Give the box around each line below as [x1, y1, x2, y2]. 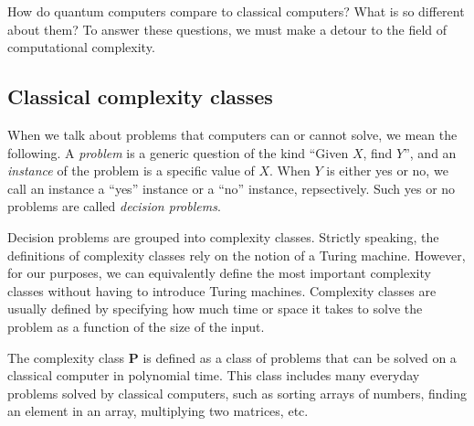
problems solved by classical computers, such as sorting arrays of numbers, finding [7, 383, 468, 402]
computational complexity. [7, 37, 155, 57]
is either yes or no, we [326, 161, 448, 180]
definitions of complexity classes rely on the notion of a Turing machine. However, [7, 245, 466, 264]
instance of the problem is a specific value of [7, 161, 255, 180]
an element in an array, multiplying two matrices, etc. [7, 401, 309, 421]
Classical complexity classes [7, 82, 273, 111]
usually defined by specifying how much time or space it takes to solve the [7, 299, 423, 318]
